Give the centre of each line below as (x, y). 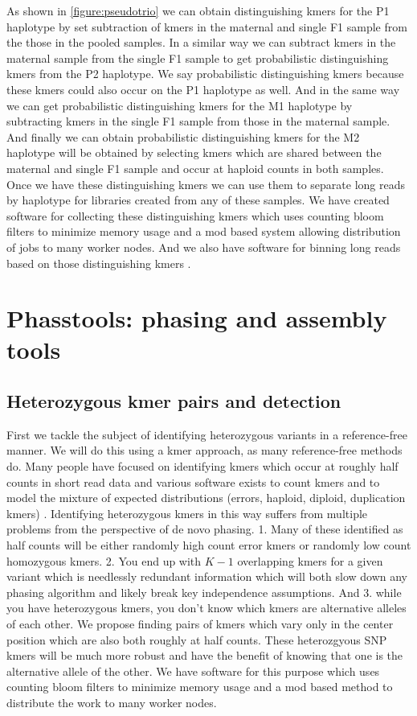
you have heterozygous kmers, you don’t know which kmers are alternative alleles (206, 608)
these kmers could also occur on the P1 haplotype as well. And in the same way (203, 89)
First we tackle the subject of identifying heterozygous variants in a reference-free (207, 434)
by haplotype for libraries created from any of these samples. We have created (198, 200)
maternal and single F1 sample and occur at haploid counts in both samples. (195, 168)
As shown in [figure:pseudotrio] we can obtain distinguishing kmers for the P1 (198, 10)
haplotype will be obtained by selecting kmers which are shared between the (194, 152)
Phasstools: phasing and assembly (197, 318)
